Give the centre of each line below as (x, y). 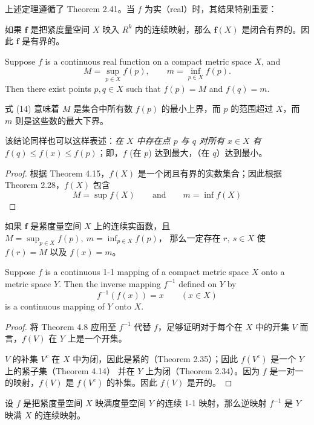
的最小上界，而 (191, 109)
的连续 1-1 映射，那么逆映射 (211, 403)
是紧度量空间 (56, 226)
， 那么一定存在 (189, 237)
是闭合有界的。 (271, 29)
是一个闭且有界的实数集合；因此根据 (210, 173)
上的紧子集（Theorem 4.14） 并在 (70, 370)
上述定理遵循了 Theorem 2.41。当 (70, 8)
